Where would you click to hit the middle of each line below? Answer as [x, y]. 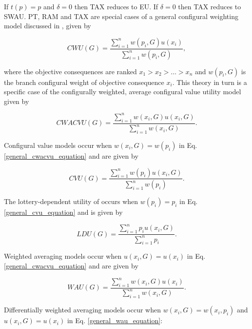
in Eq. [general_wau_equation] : [115, 320]
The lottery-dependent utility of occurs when [71, 201]
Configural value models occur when [58, 145]
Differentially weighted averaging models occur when [82, 310]
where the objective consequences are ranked [70, 71]
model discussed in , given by [48, 26]
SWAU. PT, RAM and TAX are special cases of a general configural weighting [121, 16]
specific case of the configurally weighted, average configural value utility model [123, 92]
